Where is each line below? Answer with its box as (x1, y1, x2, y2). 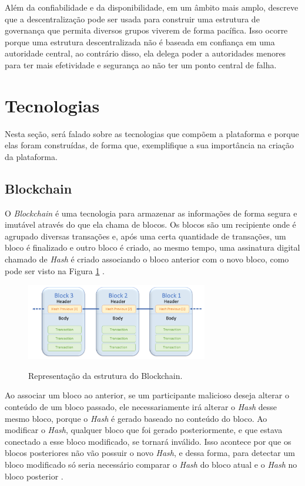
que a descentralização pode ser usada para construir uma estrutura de (5, 12, 260, 25)
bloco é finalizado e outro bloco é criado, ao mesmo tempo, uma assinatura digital (5, 241, 300, 254)
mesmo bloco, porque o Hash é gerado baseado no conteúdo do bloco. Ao (5, 412, 267, 424)
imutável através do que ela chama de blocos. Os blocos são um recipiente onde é (5, 218, 296, 231)
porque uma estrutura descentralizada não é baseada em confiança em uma (5, 35, 275, 48)
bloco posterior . (5, 470, 63, 482)
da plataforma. (5, 150, 58, 162)
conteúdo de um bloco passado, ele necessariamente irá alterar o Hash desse (5, 400, 277, 412)
